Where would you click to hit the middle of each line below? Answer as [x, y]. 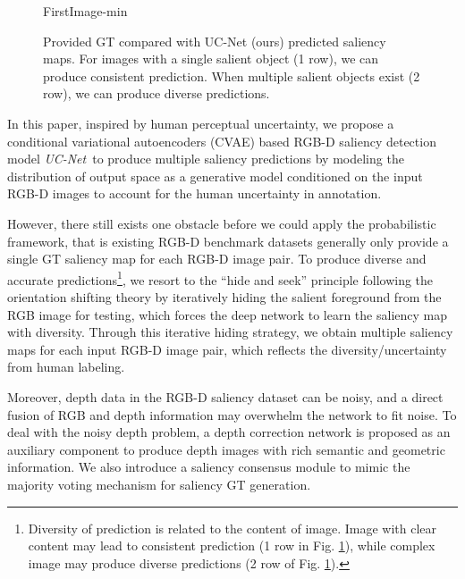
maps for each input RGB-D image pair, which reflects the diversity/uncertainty [227, 349]
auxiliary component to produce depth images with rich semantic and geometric [226, 449]
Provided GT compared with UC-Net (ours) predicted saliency [215, 41]
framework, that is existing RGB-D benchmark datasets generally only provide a [228, 241]
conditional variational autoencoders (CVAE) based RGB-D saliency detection [222, 141]
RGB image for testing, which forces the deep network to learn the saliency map [227, 314]
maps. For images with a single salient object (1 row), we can [211, 59]
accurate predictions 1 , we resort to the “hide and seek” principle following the [220, 278]
